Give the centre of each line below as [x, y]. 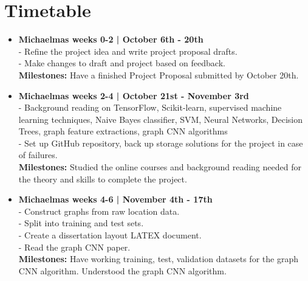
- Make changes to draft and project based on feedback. [122, 63]
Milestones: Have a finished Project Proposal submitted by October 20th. [159, 75]
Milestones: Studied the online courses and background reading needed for [160, 167]
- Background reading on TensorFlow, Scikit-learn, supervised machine [150, 107]
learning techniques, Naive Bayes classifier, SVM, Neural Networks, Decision [161, 119]
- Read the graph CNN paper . [74, 247]
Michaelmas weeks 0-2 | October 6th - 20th [111, 39]
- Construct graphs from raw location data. [99, 211]
